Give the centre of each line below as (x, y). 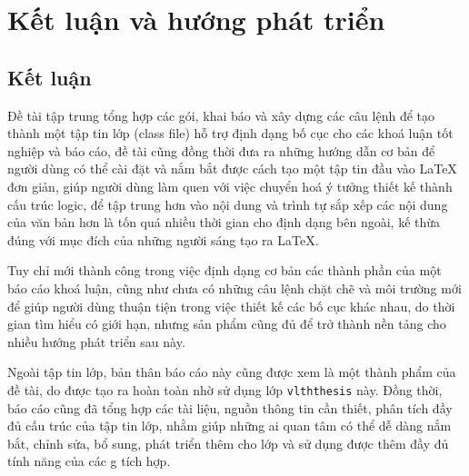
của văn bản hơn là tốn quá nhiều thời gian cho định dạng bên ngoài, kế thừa (224, 222)
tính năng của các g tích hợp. (89, 461)
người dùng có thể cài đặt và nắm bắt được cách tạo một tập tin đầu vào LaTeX (232, 169)
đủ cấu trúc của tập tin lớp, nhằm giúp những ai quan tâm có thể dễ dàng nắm (230, 426)
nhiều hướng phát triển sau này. (96, 341)
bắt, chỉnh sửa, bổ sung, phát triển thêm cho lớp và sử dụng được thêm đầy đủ (228, 443)
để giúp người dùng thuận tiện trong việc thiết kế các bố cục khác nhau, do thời (231, 306)
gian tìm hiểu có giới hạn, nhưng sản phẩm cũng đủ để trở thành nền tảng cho (227, 324)
